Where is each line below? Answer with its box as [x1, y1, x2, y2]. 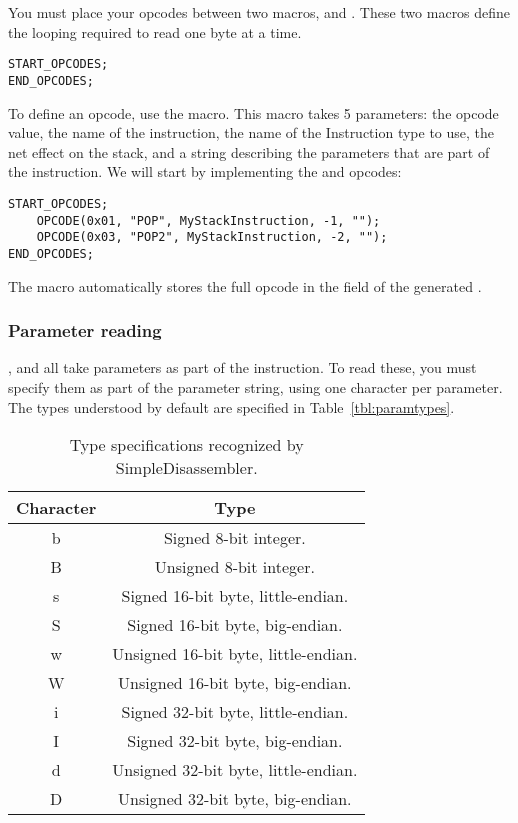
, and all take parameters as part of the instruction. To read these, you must [8, 357, 477, 378]
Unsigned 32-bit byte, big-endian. [118, 787, 352, 811]
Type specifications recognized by [69, 433, 304, 457]
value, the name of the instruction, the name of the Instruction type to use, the [8, 122, 495, 143]
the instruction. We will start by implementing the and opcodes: [8, 161, 402, 182]
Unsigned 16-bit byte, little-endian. [112, 642, 358, 666]
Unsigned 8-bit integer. [154, 555, 315, 579]
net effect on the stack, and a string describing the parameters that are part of [8, 141, 490, 162]
